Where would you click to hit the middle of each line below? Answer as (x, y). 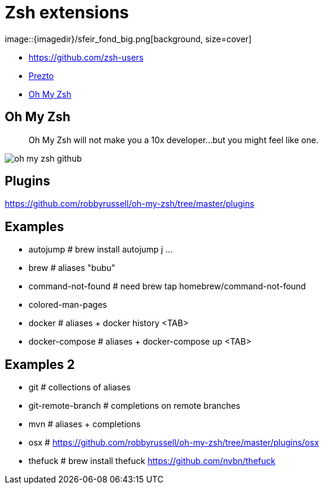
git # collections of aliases (80, 387)
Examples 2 (40, 364)
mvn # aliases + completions (85, 424)
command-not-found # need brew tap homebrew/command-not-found (167, 286)
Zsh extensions (67, 12)
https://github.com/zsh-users (86, 57)
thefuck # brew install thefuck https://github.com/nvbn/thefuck (152, 461)
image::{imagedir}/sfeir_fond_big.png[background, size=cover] (128, 39)
